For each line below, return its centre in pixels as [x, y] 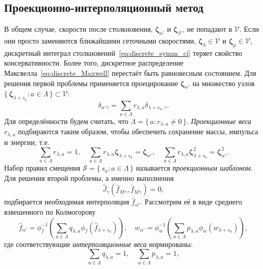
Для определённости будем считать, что [66, 121]
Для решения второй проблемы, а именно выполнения [89, 178]
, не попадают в [207, 29]
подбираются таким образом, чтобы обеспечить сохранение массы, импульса [138, 131]
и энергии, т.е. [27, 142]
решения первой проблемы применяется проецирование [91, 83]
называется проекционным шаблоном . [194, 168]
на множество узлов [223, 83]
